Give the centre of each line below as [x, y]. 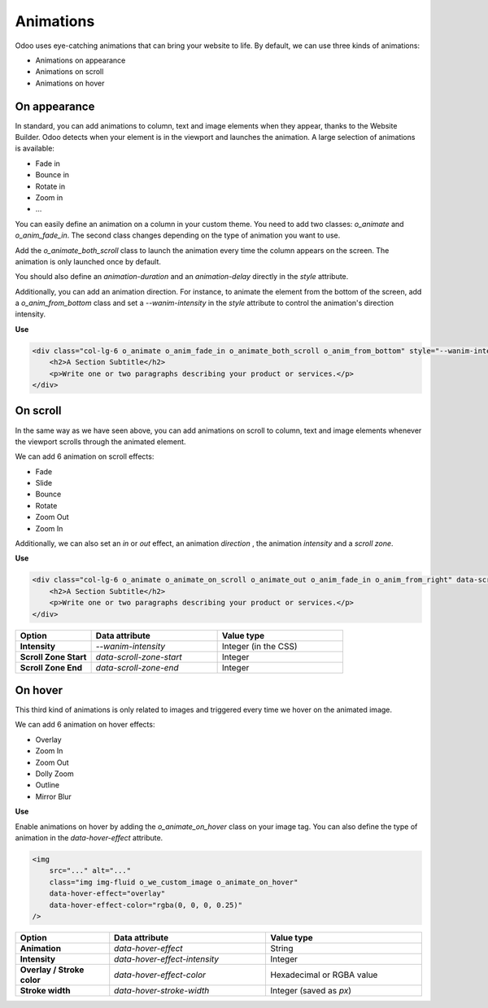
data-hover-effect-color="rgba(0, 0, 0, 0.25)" [146, 905]
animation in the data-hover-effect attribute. [89, 838]
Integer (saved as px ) [311, 990]
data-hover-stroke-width [162, 990]
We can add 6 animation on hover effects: [85, 725]
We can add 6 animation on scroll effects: [85, 456]
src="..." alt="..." [90, 871]
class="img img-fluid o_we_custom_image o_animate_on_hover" [174, 882]
